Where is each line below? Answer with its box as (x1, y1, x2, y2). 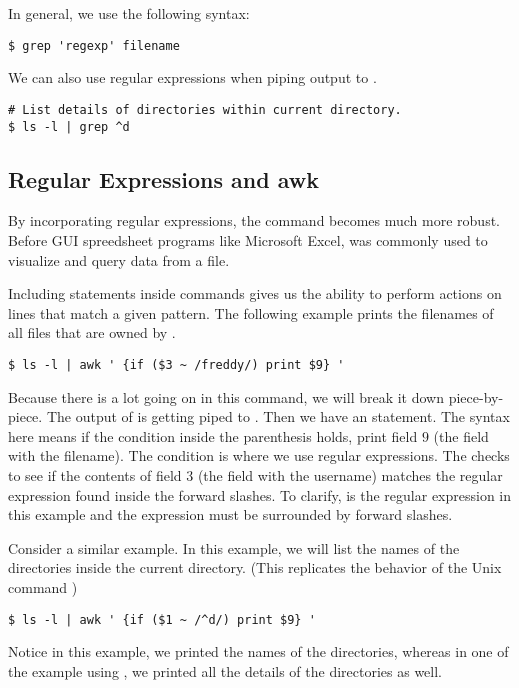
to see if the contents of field (8, 464, 182, 485)
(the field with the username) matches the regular (197, 464, 503, 485)
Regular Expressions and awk (8, 163, 319, 194)
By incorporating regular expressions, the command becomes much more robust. (8, 210, 500, 231)
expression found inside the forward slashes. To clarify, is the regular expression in (8, 484, 512, 505)
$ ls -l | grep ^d (8, 119, 130, 134)
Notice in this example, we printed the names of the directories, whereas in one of (8, 641, 509, 662)
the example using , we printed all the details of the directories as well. (8, 660, 442, 681)
